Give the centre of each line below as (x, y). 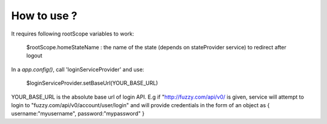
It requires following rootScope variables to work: (73, 34)
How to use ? (45, 16)
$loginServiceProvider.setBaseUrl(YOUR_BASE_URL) (92, 83)
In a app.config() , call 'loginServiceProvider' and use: (78, 69)
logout (34, 56)
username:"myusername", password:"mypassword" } (78, 114)
